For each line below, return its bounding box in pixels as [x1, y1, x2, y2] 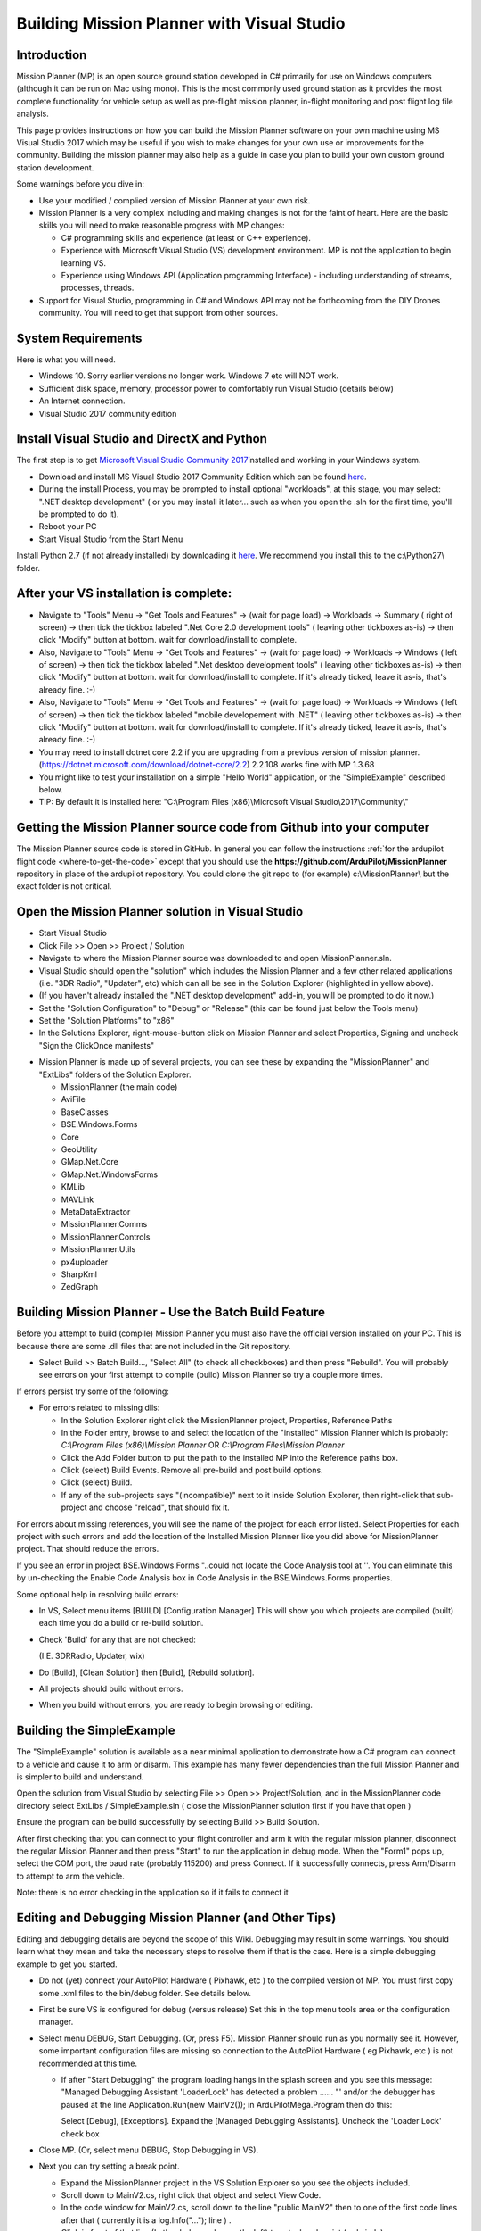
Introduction [16, 47, 87, 62]
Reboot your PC [38, 521, 97, 532]
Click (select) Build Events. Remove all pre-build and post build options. [61, 1464, 324, 1476]
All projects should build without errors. [38, 1683, 183, 1694]
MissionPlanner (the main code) [61, 1082, 178, 1092]
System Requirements [16, 330, 143, 345]
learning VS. [61, 257, 107, 268]
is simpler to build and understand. [16, 1771, 144, 1782]
